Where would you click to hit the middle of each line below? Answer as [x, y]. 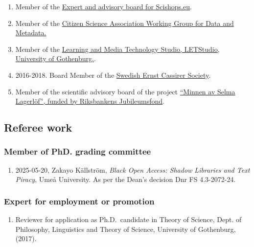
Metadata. [31, 33]
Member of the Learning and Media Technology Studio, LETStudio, [117, 49]
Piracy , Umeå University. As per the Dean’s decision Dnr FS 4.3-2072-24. [126, 179]
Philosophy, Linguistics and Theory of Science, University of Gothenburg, [126, 229]
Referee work [38, 127]
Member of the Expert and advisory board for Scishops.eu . [104, 6]
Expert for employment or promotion [79, 201]
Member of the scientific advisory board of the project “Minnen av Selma [125, 91]
